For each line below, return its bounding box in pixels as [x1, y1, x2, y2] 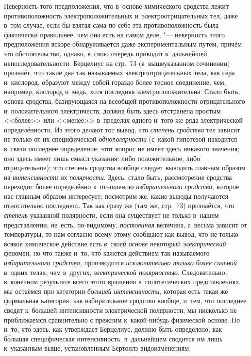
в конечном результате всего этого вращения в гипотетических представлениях [4, 276, 239, 287]
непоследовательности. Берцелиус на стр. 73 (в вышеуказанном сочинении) [4, 58, 230, 68]
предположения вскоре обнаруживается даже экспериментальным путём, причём [4, 39, 242, 49]
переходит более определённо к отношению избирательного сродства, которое [4, 181, 239, 192]
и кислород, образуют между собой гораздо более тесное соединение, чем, [4, 77, 226, 87]
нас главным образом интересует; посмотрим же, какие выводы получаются [4, 191, 228, 201]
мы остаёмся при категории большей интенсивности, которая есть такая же [4, 286, 228, 296]
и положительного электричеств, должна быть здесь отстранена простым [4, 105, 221, 115]
